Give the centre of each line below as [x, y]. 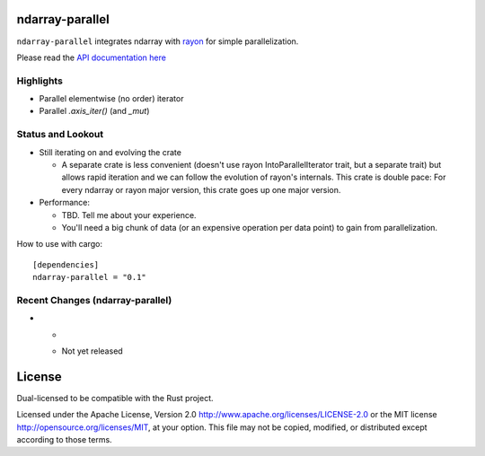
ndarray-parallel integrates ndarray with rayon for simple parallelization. [158, 41]
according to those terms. [64, 440]
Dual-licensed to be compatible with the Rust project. [115, 398]
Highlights [40, 81]
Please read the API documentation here [91, 57]
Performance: [64, 203]
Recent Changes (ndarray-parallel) [94, 300]
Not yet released [92, 351]
